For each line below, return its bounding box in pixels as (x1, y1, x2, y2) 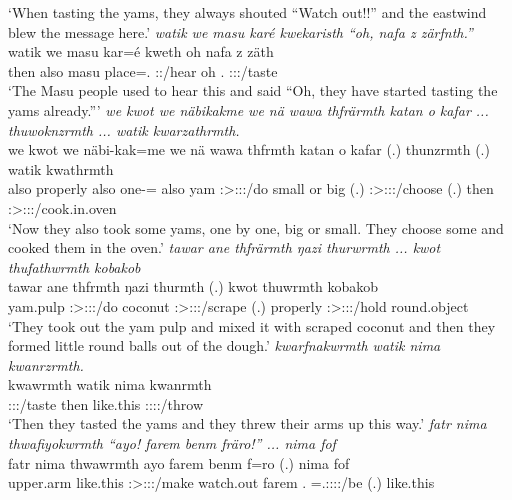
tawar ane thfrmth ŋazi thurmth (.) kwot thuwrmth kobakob (8, 276, 379, 297)
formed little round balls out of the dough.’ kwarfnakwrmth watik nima (8, 335, 441, 356)
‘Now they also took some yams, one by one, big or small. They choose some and (8, 217, 504, 238)
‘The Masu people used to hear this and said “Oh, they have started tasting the (8, 80, 498, 101)
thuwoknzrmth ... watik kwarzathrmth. (8, 119, 240, 140)
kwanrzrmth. (8, 354, 84, 375)
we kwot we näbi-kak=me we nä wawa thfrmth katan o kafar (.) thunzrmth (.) (8, 139, 490, 160)
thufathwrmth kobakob (8, 256, 141, 277)
